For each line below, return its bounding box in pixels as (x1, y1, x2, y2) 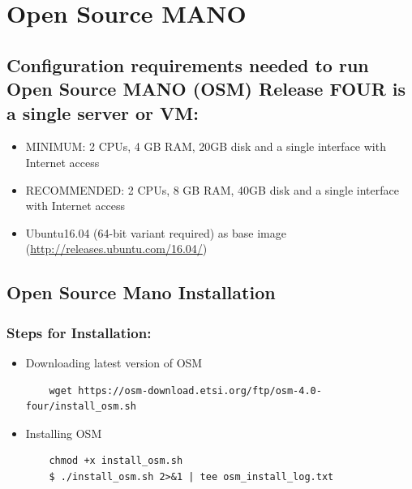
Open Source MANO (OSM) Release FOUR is (6, 76, 406, 101)
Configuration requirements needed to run (6, 52, 369, 77)
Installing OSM (25, 424, 102, 441)
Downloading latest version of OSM (25, 354, 203, 371)
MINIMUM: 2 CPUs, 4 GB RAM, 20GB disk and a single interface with (25, 138, 386, 155)
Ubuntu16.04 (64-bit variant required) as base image (25, 224, 286, 241)
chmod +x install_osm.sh (49, 455, 183, 467)
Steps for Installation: (6, 322, 152, 342)
